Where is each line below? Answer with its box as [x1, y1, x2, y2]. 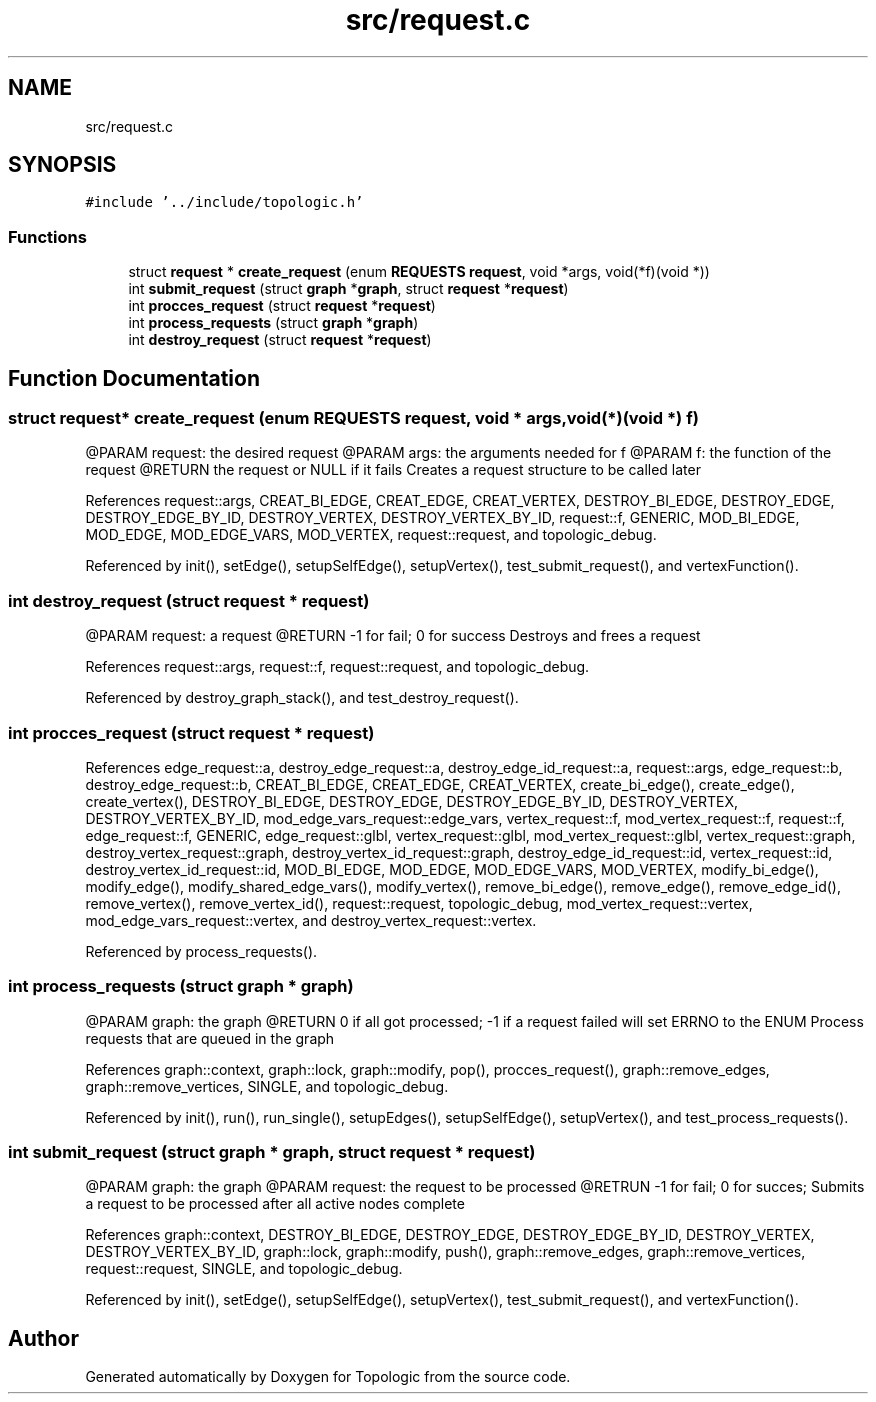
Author [8, 1325, 79, 1351]
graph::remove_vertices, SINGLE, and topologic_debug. [85, 1077, 449, 1095]
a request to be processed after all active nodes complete [85, 1195, 465, 1213]
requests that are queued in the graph [85, 1029, 335, 1047]
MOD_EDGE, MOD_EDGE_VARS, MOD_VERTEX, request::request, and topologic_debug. [85, 526, 657, 544]
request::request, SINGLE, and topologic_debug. [85, 1260, 403, 1278]
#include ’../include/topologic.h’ [85, 194, 364, 211]
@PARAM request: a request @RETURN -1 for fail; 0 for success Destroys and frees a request [85, 627, 701, 645]
